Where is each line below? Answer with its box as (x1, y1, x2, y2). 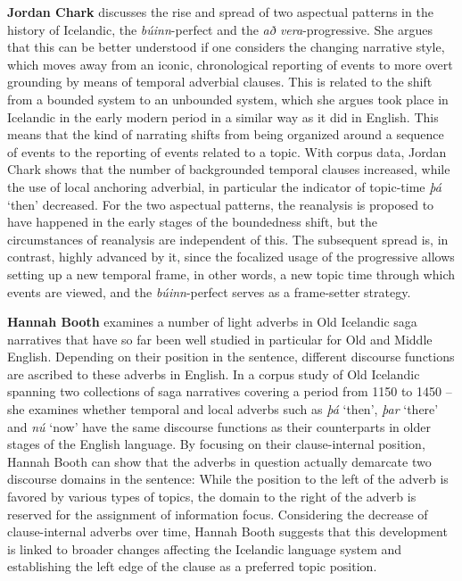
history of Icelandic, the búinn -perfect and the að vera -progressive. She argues (7, 20, 433, 38)
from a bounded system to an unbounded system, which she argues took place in (7, 89, 449, 108)
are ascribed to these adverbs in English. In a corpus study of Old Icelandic (7, 364, 420, 383)
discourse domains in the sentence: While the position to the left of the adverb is (7, 469, 449, 488)
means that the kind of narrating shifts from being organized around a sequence (7, 125, 444, 144)
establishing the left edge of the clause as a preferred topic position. (7, 557, 377, 576)
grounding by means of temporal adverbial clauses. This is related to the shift (7, 72, 433, 91)
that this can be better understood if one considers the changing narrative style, (7, 37, 445, 56)
